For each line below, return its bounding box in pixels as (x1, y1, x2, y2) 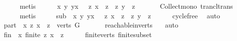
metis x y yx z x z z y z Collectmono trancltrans (19, 1, 233, 11)
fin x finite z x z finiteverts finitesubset (3, 29, 152, 39)
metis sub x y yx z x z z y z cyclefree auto (19, 10, 220, 20)
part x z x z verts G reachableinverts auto (3, 20, 178, 30)
